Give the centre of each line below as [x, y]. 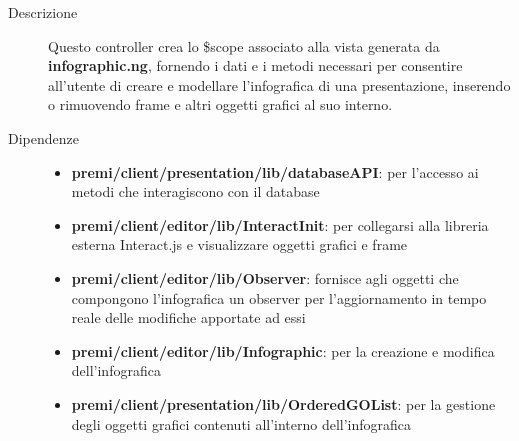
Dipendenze [43, 137]
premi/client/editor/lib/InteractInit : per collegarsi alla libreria [280, 224]
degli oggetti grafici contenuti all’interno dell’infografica [241, 423]
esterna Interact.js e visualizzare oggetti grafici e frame [239, 244]
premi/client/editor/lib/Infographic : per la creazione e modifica [283, 350]
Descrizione [43, 12]
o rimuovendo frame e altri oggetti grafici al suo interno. [220, 104]
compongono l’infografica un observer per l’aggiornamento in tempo [279, 297]
